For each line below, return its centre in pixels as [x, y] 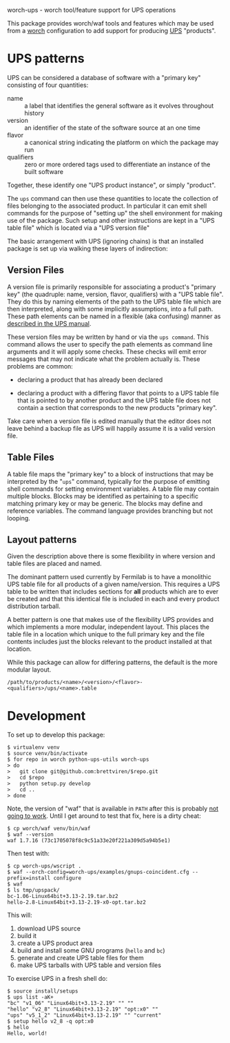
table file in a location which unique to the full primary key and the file [106, 634]
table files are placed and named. [54, 564]
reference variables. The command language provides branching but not [110, 511]
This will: [20, 915]
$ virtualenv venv [33, 748]
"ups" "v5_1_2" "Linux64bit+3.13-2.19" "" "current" [84, 1015]
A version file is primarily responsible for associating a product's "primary [112, 286]
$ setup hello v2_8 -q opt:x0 [51, 1022]
